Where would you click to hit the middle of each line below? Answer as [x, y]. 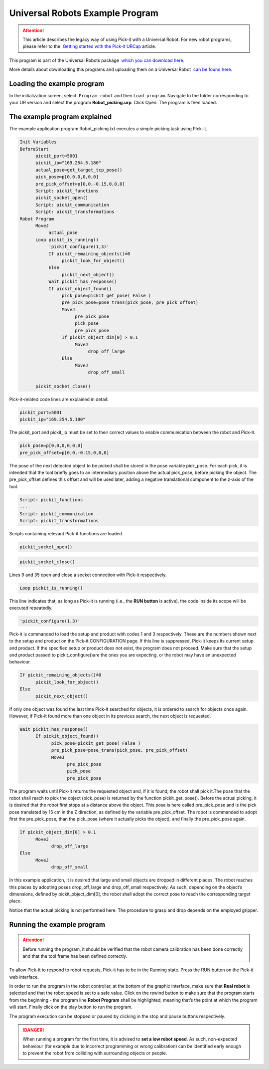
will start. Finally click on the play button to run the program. [71, 1007]
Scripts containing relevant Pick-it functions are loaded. [66, 533]
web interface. [24, 977]
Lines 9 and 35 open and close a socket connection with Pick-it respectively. [88, 575]
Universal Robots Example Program [84, 13]
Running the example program [57, 925]
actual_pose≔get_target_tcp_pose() [79, 170]
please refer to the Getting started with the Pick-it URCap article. [89, 46]
